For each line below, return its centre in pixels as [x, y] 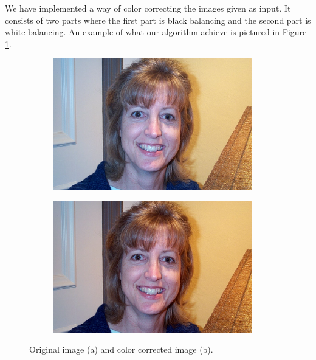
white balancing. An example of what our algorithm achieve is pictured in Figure [156, 32]
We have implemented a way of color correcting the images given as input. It [148, 8]
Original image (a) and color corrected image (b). [121, 349]
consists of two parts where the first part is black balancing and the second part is [158, 20]
